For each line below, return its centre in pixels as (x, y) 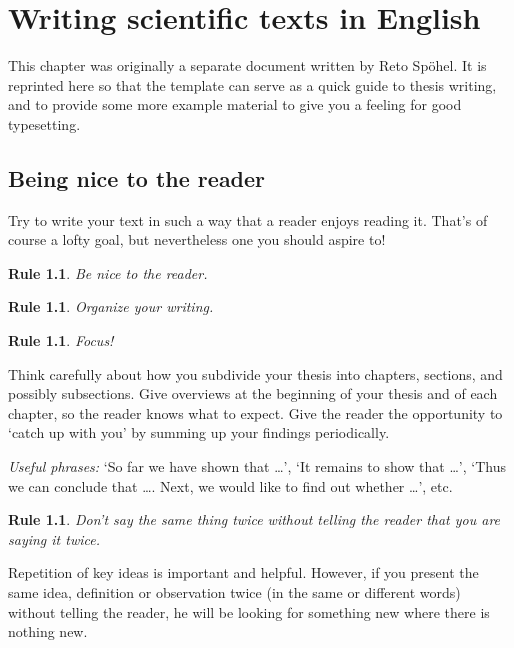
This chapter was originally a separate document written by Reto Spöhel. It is (247, 65)
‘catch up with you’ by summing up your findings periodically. (199, 432)
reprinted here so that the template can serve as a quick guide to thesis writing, (252, 84)
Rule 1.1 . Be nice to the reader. (108, 272)
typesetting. (44, 123)
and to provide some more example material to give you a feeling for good (235, 104)
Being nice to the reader (137, 177)
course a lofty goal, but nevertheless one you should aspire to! (197, 239)
